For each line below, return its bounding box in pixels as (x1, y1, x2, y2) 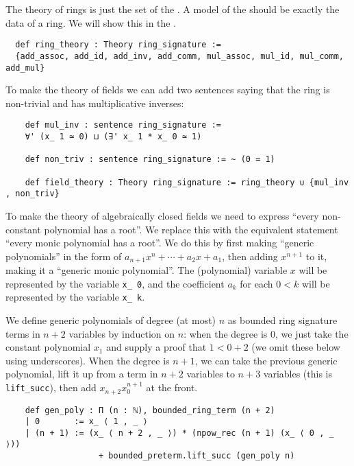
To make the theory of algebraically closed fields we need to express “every (5, 208, 319, 222)
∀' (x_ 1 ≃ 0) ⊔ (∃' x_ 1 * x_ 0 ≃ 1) (25, 132, 202, 141)
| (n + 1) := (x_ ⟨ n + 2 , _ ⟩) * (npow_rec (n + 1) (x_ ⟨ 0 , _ (25, 428, 334, 438)
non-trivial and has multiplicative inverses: (5, 95, 184, 110)
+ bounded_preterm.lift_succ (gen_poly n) (99, 451, 295, 461)
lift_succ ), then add (5, 380, 97, 395)
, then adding (222, 248, 278, 263)
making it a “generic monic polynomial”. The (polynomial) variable (5, 263, 288, 277)
